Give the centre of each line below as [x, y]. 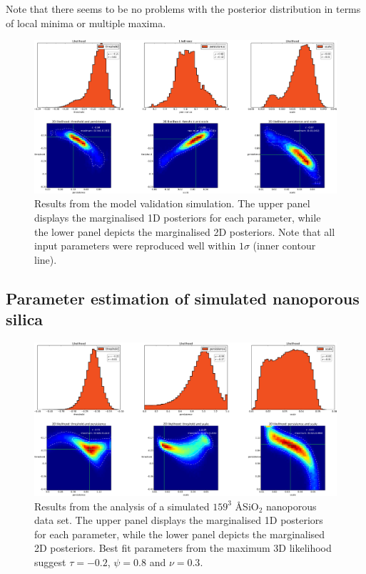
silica [25, 319]
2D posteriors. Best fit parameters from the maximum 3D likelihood [183, 548]
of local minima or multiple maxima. [86, 23]
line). [46, 259]
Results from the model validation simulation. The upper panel [172, 203]
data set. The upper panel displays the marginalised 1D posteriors [179, 520]
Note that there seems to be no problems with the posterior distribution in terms [183, 9]
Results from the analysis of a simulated [122, 506]
